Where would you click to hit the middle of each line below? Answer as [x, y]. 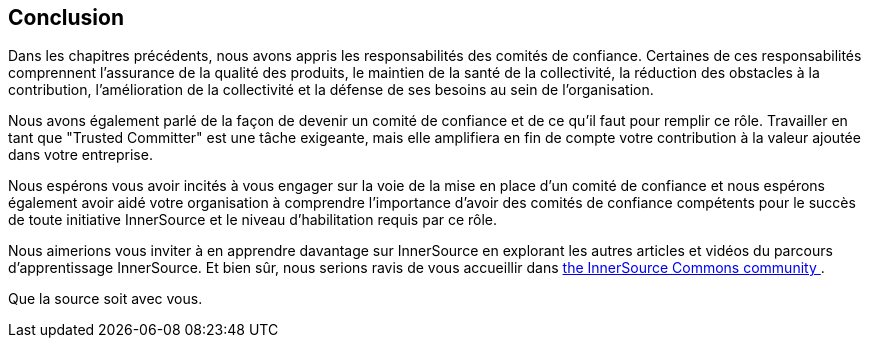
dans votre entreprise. [80, 155]
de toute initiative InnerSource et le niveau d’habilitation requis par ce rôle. [253, 220]
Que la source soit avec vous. [105, 299]
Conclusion [66, 17]
